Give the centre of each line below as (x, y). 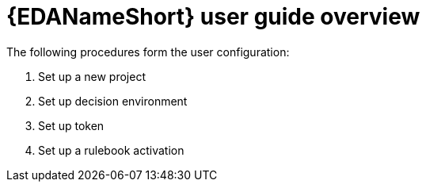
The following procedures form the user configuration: (148, 52)
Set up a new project (92, 76)
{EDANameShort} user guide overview (213, 17)
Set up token (71, 125)
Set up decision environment (113, 101)
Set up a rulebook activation (111, 150)
